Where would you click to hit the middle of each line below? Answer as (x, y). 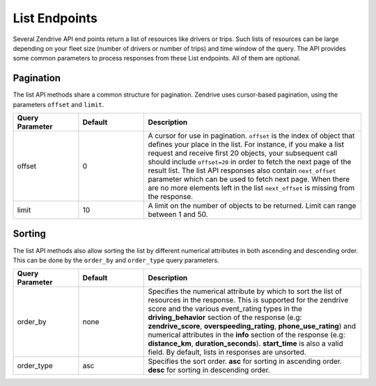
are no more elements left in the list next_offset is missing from (251, 188)
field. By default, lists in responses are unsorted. (227, 353)
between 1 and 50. (178, 214)
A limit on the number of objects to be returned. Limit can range (252, 206)
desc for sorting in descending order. (209, 370)
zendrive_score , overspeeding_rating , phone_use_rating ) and (252, 326)
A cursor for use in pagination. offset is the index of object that (251, 136)
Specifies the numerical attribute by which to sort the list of (245, 291)
